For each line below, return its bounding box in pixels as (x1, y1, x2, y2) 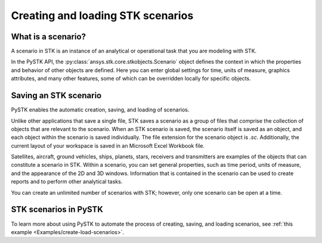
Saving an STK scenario (11, 91, 102, 101)
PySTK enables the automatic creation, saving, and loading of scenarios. (11, 106, 190, 113)
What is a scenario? (11, 32, 86, 42)
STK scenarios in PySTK (11, 204, 104, 214)
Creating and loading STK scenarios (11, 9, 194, 22)
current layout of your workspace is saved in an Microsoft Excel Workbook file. (11, 142, 205, 149)
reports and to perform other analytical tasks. (11, 178, 123, 185)
